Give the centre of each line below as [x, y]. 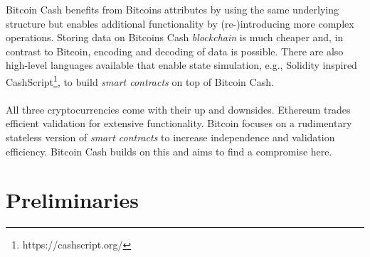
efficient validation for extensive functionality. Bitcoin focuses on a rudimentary [179, 123]
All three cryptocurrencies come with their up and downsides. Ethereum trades [178, 109]
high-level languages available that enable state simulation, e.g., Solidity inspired [181, 65]
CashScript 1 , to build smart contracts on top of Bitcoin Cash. [140, 80]
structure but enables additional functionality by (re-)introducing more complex [180, 23]
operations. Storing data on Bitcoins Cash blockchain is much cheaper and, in [175, 37]
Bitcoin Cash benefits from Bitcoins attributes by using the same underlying [173, 9]
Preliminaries [72, 200]
